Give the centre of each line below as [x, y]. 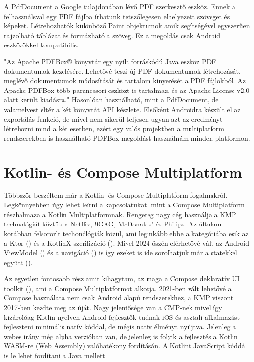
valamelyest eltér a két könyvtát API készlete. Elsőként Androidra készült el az [122, 109]
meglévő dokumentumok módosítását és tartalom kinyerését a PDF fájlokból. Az [125, 80]
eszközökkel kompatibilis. [41, 45]
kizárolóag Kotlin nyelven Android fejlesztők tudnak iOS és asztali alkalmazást [122, 317]
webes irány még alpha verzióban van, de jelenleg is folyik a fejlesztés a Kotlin [121, 336]
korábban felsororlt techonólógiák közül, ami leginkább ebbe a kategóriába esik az [126, 233]
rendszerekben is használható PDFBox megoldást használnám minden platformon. [127, 138]
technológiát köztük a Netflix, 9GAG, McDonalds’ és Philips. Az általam [113, 224]
